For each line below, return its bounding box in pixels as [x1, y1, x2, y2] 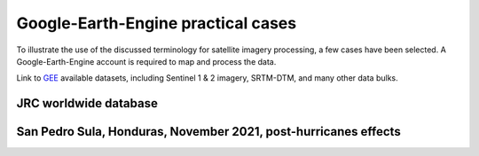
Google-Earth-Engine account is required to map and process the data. [16, 56, 277, 66]
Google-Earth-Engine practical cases [16, 13, 297, 33]
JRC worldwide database [16, 96, 159, 111]
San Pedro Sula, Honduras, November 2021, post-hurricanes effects [16, 124, 401, 139]
